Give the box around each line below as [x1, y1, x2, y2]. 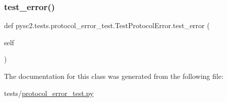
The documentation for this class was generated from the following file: [4, 71, 223, 81]
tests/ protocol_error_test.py [4, 87, 94, 98]
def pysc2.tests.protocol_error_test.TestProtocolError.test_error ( [4, 20, 210, 31]
